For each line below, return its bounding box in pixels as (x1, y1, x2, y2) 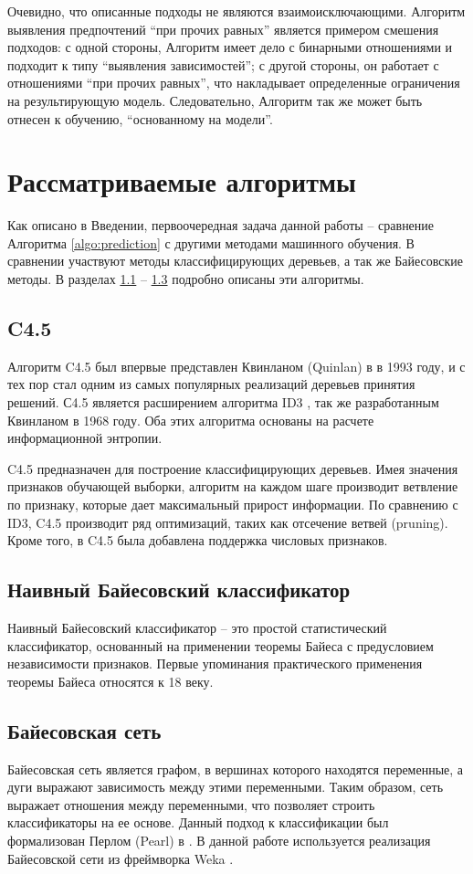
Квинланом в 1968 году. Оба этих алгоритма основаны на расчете (7, 410, 374, 429)
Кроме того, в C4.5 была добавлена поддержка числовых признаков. (7, 531, 388, 550)
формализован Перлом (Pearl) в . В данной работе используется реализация (7, 830, 431, 849)
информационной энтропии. (7, 428, 163, 448)
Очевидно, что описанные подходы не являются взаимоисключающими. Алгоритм (7, 2, 466, 20)
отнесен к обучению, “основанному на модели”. (7, 109, 273, 128)
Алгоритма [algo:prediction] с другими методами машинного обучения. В (7, 233, 415, 252)
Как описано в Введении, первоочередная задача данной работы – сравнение (7, 216, 435, 235)
